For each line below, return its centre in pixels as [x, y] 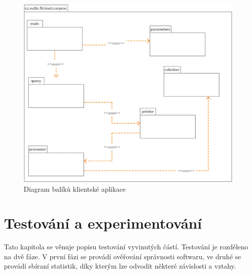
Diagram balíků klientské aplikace [75, 189]
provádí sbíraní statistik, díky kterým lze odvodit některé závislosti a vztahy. [120, 266]
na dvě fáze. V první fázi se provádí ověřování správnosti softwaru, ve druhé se [123, 256]
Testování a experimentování [103, 223]
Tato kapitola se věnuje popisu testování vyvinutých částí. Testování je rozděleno [126, 247]
